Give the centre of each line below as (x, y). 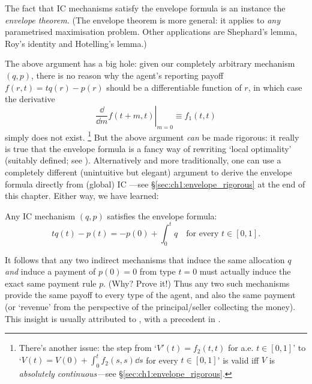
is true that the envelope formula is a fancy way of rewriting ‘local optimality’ (148, 148)
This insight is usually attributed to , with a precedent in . (113, 318)
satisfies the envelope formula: (162, 215)
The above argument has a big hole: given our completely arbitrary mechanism (150, 63)
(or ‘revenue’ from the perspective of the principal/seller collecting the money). (150, 307)
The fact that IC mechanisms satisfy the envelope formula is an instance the (145, 8)
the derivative (30, 99)
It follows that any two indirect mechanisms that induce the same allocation (145, 259)
